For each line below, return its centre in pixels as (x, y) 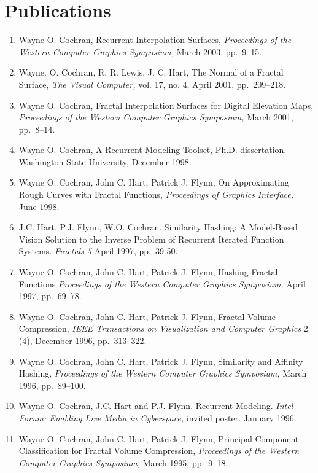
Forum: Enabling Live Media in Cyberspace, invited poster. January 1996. (157, 417)
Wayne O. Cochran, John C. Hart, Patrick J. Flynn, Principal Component (159, 438)
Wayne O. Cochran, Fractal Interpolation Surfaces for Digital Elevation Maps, (166, 105)
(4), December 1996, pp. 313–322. (83, 340)
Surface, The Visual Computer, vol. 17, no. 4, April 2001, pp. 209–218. (152, 84)
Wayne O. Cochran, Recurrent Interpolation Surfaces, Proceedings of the (155, 40)
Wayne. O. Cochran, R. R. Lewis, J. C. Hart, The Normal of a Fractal (151, 72)
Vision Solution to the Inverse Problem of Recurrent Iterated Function (151, 239)
